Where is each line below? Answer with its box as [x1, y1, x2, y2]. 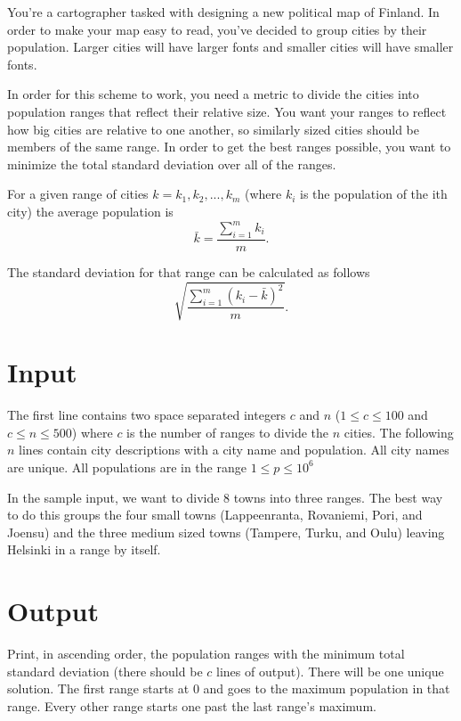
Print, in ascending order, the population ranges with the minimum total [7, 644, 405, 662]
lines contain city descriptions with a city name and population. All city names [19, 440, 449, 459]
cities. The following [344, 422, 454, 441]
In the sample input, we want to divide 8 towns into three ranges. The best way [7, 487, 443, 506]
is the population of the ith [300, 184, 448, 203]
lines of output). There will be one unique [215, 661, 444, 680]
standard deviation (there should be [7, 661, 203, 680]
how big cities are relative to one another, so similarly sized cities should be [7, 119, 419, 138]
